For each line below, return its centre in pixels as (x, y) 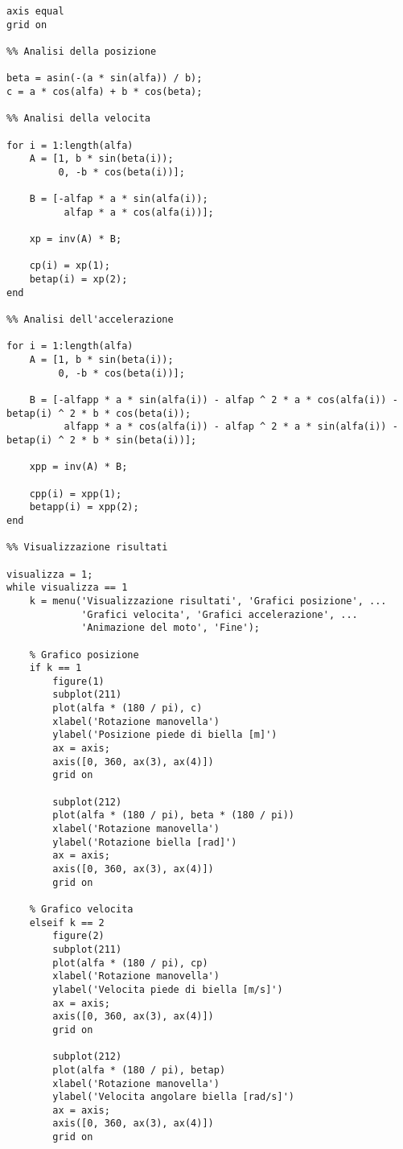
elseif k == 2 (67, 922)
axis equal (35, 11)
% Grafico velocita (81, 909)
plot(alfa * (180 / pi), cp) (130, 963)
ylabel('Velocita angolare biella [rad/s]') (173, 1097)
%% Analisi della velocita (78, 119)
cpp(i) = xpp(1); (76, 494)
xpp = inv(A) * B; (78, 467)
